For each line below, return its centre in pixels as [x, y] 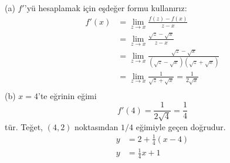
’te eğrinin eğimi [67, 95]
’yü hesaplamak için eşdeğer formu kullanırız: [106, 8]
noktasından [97, 126]
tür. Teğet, [24, 126]
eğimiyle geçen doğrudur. [181, 126]
